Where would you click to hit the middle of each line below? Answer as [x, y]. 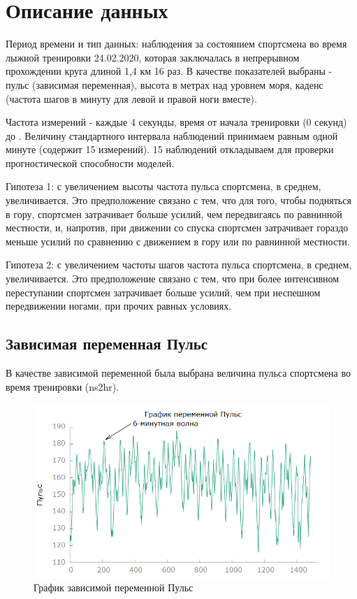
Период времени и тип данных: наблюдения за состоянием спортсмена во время [176, 44]
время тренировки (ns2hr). [63, 386]
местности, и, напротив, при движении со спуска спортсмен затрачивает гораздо [177, 228]
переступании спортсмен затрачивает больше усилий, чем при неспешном [163, 292]
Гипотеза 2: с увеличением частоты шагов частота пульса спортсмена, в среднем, [179, 265]
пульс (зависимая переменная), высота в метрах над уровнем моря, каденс [165, 84]
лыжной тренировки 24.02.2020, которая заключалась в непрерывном [153, 57]
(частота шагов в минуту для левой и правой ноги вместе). [131, 98]
